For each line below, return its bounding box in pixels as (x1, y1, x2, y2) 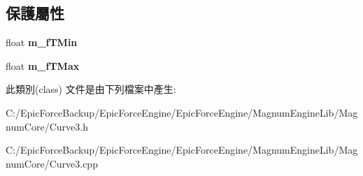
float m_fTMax (6, 58, 80, 73)
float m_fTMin (6, 35, 78, 50)
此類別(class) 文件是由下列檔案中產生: (6, 82, 176, 96)
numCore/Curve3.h (6, 119, 88, 133)
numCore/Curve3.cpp (6, 156, 98, 170)
